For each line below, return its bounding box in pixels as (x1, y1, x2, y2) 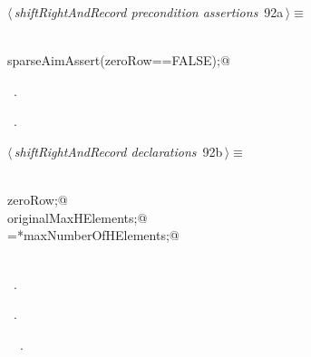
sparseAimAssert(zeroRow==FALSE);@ (7, 51, 230, 70)
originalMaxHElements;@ (7, 207, 148, 227)
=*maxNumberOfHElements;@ (7, 226, 180, 245)
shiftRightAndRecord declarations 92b (14, 141, 223, 160)
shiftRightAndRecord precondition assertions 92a (14, 3, 284, 21)
